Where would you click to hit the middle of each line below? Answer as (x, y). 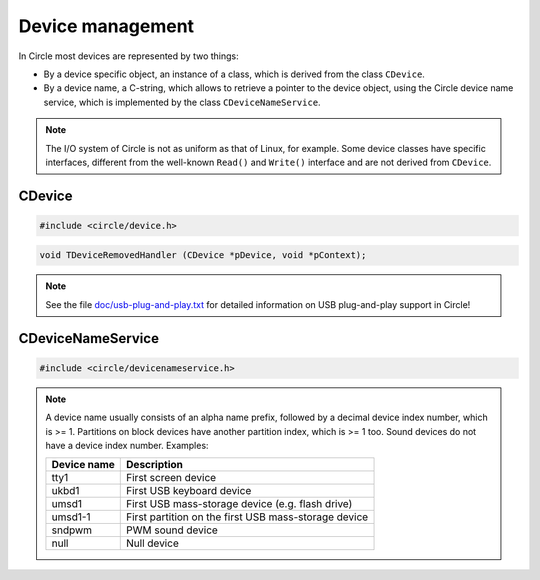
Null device (152, 543)
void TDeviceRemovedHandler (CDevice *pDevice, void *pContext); (203, 255)
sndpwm (72, 530)
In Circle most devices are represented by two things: (128, 56)
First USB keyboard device (189, 491)
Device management (106, 26)
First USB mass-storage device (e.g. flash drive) (239, 504)
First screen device (171, 478)
